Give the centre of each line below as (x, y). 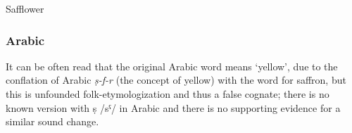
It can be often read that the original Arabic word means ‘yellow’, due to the (172, 66)
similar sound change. (52, 121)
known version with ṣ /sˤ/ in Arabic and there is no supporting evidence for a (173, 107)
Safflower (25, 8)
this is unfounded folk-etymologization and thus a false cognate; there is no (168, 94)
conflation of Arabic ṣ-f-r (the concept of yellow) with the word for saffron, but (176, 80)
